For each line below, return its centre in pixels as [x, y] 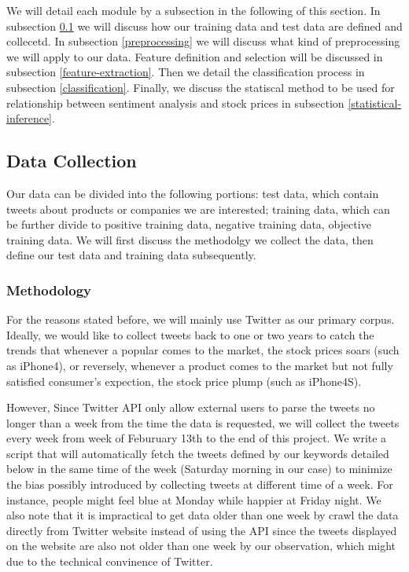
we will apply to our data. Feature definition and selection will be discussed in [195, 56]
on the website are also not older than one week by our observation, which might [201, 546]
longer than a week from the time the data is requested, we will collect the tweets [203, 422]
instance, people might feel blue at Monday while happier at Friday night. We [194, 499]
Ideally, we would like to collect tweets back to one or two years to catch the [190, 334]
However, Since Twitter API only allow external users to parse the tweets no [191, 407]
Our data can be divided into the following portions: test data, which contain [193, 193]
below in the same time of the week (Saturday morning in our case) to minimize [199, 469]
